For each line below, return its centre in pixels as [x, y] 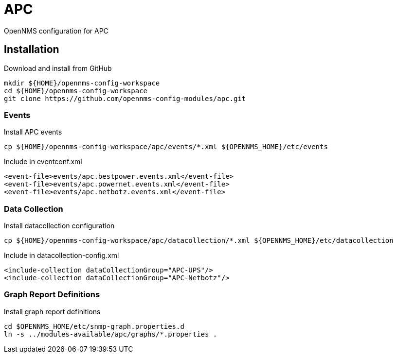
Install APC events [33, 132]
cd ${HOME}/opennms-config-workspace [76, 91]
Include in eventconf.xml [43, 162]
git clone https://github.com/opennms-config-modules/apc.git [125, 98]
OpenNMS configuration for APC [56, 31]
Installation [32, 50]
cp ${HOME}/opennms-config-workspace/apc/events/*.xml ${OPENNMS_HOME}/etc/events [166, 147]
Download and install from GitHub [58, 68]
